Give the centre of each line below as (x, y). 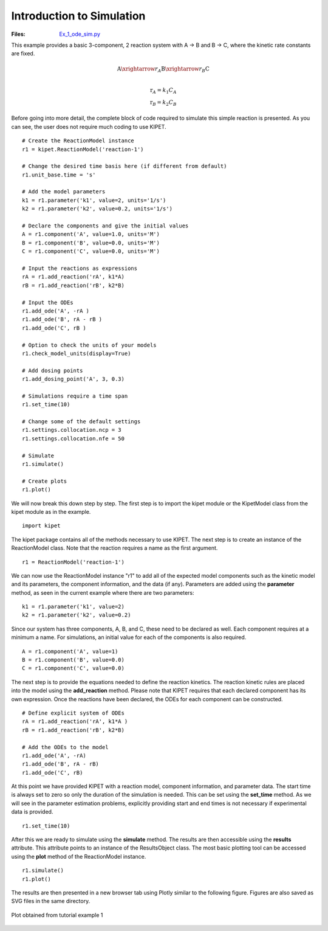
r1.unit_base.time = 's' (59, 175)
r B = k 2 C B (163, 103)
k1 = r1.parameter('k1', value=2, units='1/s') (94, 200)
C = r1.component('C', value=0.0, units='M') (91, 251)
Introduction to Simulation (78, 16)
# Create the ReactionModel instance (78, 141)
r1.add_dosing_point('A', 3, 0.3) (73, 379)
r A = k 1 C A (163, 91)
